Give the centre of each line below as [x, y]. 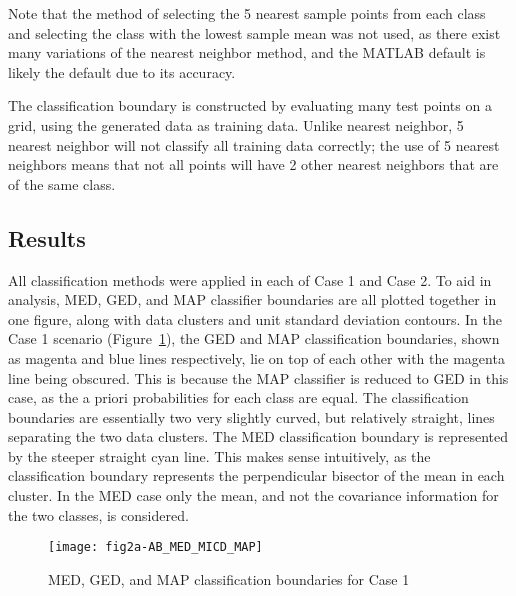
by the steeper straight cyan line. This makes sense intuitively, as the [219, 455]
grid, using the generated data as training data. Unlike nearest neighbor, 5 [236, 124]
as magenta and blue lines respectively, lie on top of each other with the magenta [256, 357]
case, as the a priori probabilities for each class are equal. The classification [238, 397]
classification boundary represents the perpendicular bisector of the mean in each [256, 475]
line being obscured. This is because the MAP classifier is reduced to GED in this [258, 377]
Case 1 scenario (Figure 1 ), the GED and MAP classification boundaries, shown [254, 338]
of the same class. [62, 183]
